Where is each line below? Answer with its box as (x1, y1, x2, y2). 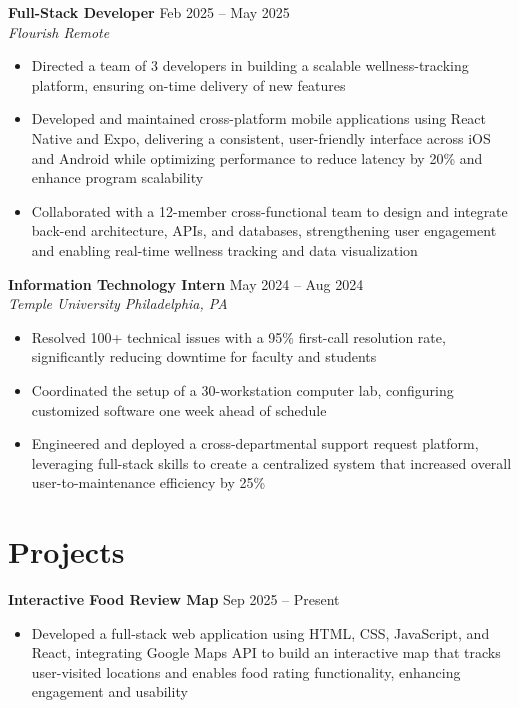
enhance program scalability (31, 167, 204, 188)
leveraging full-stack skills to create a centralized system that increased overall (31, 452, 512, 473)
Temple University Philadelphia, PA (8, 293, 228, 314)
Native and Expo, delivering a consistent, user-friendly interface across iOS (31, 127, 491, 148)
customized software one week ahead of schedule (31, 399, 327, 420)
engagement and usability (31, 681, 188, 702)
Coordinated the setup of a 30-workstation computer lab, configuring (31, 379, 454, 400)
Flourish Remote (8, 21, 110, 42)
